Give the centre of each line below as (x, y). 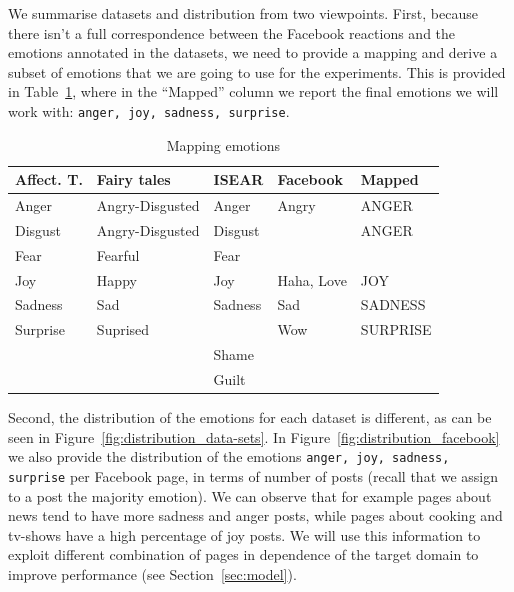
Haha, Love (312, 279)
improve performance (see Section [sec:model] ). (152, 573)
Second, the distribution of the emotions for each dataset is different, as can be (250, 417)
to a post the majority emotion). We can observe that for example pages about (250, 495)
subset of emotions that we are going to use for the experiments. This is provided (257, 71)
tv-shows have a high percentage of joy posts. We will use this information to (244, 534)
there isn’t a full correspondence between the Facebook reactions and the (232, 32)
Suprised (123, 329)
